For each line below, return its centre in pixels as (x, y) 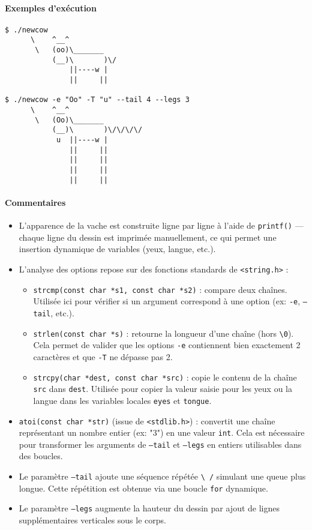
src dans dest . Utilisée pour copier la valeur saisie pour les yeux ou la (163, 389)
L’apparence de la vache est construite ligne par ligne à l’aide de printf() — (161, 225)
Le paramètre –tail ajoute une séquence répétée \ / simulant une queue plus (162, 476)
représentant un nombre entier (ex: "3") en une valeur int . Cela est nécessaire (162, 432)
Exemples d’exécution (51, 8)
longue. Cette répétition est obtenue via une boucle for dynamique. (143, 488)
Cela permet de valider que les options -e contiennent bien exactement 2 (167, 345)
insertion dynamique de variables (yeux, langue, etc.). (117, 249)
